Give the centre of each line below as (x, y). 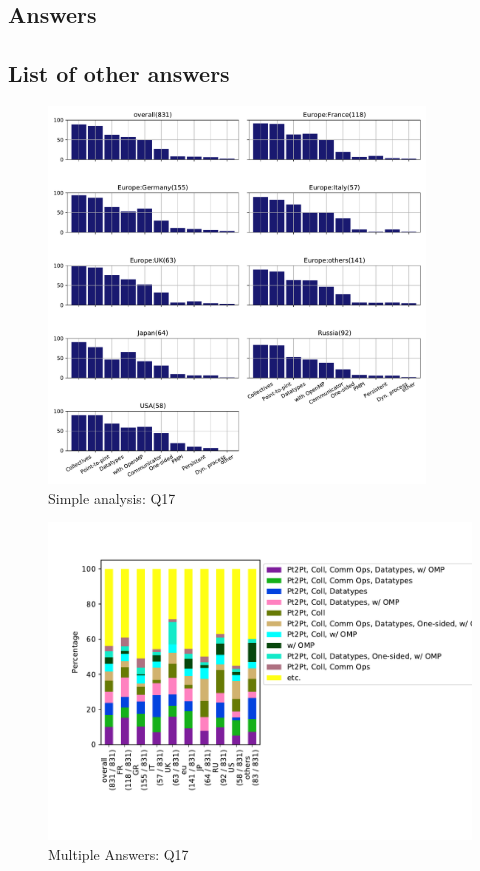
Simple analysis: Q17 (112, 497)
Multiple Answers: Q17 (118, 853)
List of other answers (119, 73)
